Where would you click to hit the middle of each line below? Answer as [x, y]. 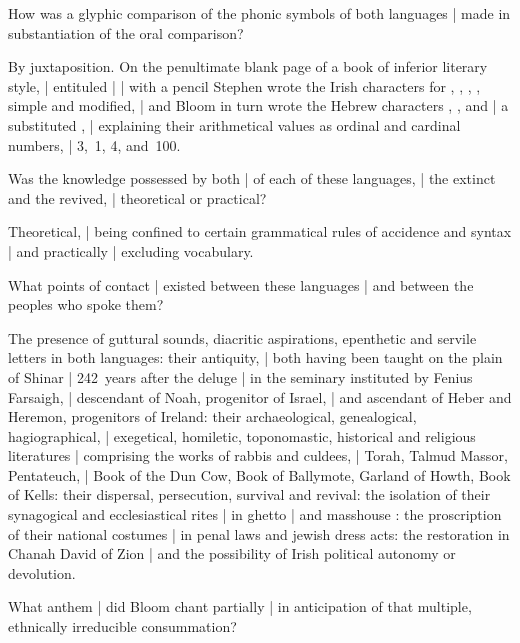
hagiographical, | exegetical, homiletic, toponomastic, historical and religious [242, 435]
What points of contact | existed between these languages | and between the [241, 284]
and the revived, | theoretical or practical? [137, 197]
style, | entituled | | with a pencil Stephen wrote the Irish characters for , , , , [244, 85]
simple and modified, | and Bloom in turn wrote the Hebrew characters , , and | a [258, 105]
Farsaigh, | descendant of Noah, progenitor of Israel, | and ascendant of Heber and [260, 396]
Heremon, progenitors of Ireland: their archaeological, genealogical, [212, 416]
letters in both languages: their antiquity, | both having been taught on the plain [255, 357]
